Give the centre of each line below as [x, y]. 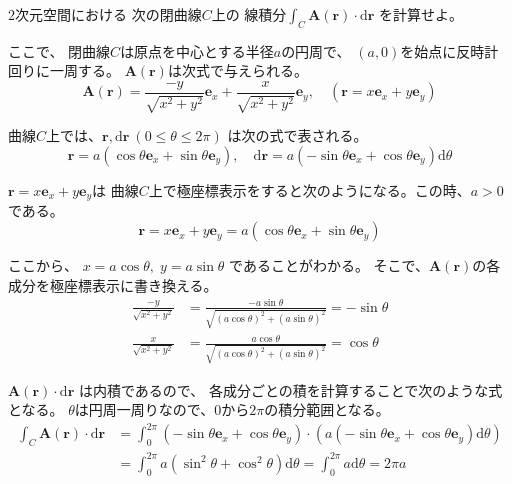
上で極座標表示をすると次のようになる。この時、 [309, 190]
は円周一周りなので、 [144, 409]
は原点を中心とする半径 [197, 50]
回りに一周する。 [64, 70]
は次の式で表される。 [297, 135]
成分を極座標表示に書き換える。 [113, 284]
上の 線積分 [249, 14]
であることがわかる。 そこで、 [329, 265]
